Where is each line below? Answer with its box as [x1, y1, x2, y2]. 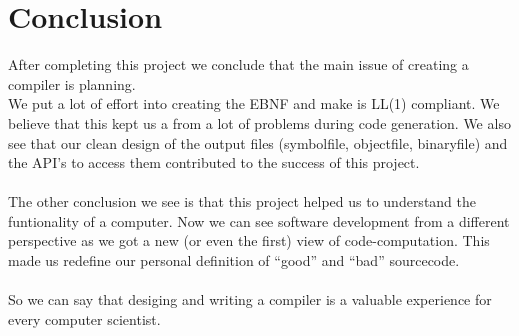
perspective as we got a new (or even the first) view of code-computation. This [8, 230, 490, 251]
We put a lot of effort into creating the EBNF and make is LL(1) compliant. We [8, 93, 500, 114]
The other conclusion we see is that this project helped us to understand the [8, 191, 477, 212]
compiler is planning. [8, 73, 136, 94]
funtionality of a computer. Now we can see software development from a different [8, 210, 510, 231]
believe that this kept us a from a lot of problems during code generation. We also [8, 112, 511, 133]
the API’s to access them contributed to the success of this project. [8, 152, 420, 173]
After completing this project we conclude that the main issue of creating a [8, 54, 469, 75]
